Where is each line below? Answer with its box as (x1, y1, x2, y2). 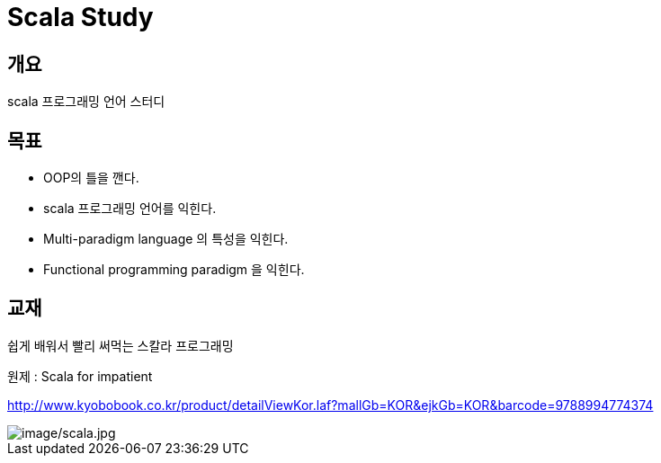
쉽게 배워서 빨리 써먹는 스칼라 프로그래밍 (7, 337, 234, 353)
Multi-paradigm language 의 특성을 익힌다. (43, 231, 289, 247)
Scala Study (7, 2, 154, 32)
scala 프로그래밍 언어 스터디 (7, 93, 165, 110)
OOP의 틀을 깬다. (43, 170, 139, 186)
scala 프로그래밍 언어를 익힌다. (43, 200, 217, 217)
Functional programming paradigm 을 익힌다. (43, 262, 305, 278)
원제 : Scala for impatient (7, 368, 153, 384)
